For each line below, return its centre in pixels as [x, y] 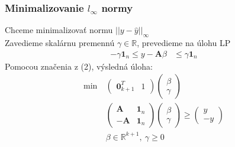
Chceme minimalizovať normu [59, 30]
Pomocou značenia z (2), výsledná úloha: [79, 66]
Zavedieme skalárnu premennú [60, 43]
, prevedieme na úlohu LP [184, 43]
